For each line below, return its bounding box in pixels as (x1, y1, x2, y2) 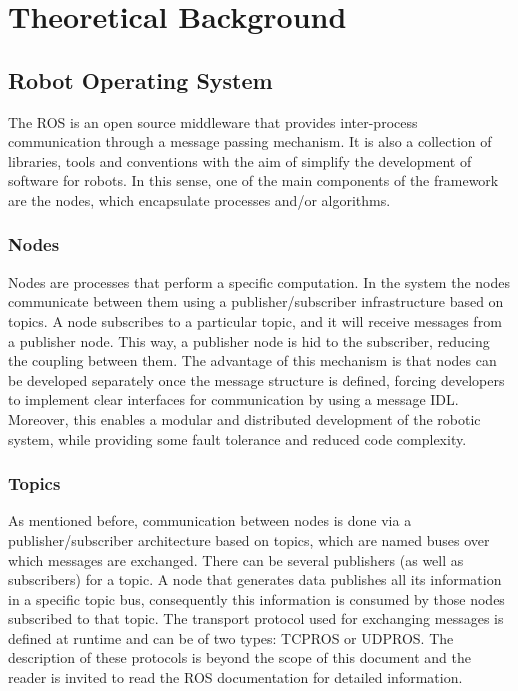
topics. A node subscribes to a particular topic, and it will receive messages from (8, 310, 502, 331)
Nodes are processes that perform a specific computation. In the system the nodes (8, 271, 510, 292)
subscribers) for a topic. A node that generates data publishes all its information (8, 569, 502, 590)
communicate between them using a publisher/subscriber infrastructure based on (8, 291, 504, 312)
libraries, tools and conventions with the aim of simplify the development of (8, 150, 472, 171)
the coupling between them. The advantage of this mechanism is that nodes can (8, 350, 497, 371)
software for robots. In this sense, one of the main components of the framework (8, 170, 499, 191)
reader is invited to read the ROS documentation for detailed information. (8, 667, 463, 688)
